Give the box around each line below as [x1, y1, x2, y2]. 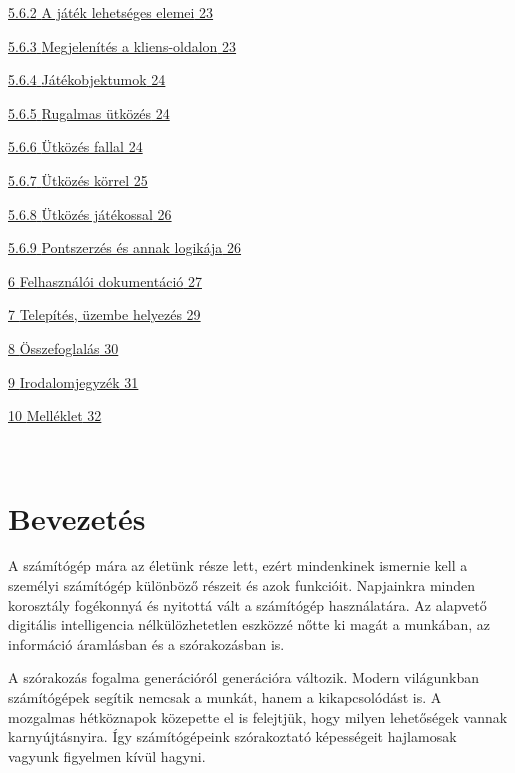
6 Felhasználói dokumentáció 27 [8, 270, 202, 291]
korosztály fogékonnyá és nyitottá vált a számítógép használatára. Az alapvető [8, 594, 487, 615]
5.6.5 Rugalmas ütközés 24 [8, 102, 170, 123]
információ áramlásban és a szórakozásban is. [8, 633, 285, 654]
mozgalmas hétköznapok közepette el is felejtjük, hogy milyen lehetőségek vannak [8, 706, 508, 727]
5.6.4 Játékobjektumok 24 [8, 69, 166, 90]
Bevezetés [8, 497, 146, 538]
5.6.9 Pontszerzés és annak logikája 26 [8, 237, 242, 258]
